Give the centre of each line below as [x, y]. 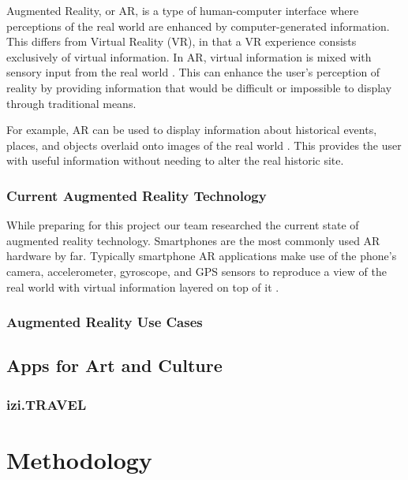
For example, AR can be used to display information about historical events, [192, 130]
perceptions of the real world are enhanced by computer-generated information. [198, 26]
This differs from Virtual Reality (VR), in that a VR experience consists [182, 41]
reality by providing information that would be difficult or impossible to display [199, 87]
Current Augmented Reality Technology [137, 195]
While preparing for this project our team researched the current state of [183, 225]
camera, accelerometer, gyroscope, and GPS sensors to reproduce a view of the [197, 271]
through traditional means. [71, 103]
